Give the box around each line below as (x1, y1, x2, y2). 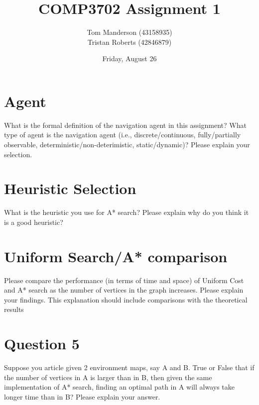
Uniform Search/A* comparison (4, 246, 228, 266)
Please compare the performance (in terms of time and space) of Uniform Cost (4, 275, 244, 285)
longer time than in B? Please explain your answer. (4, 391, 160, 402)
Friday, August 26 (102, 53, 157, 64)
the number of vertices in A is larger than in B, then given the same (4, 372, 212, 382)
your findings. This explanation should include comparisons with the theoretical (4, 294, 248, 304)
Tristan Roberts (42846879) (87, 36, 172, 47)
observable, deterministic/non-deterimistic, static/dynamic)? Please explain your (4, 139, 250, 150)
